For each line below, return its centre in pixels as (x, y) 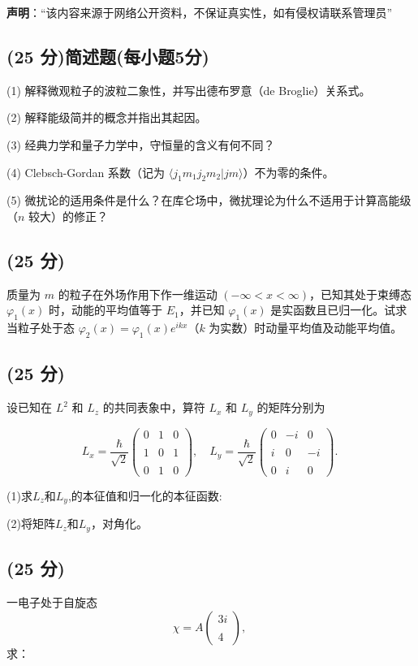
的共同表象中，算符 (154, 407)
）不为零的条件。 (289, 172)
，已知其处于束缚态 (360, 294)
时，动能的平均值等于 (105, 310)
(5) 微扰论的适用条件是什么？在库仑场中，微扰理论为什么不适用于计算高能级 (209, 200)
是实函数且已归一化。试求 (339, 310)
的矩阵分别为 (291, 407)
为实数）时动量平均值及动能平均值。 (306, 328)
